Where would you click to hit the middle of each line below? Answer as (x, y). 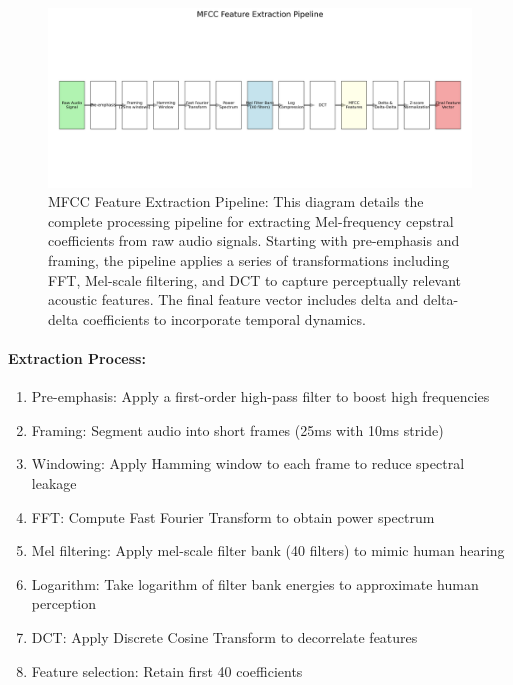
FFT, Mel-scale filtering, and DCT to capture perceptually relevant (255, 279)
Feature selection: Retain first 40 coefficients (167, 670)
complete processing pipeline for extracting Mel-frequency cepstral (251, 220)
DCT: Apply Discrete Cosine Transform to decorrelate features (224, 637)
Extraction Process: (77, 358)
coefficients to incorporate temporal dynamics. (224, 318)
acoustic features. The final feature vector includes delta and (233, 299)
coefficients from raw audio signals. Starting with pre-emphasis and (254, 240)
